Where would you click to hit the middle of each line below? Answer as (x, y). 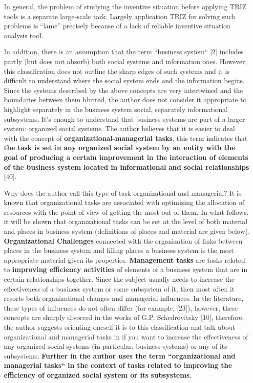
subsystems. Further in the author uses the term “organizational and (120, 355)
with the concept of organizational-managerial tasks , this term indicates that (126, 138)
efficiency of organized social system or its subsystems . (98, 374)
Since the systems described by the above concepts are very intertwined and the (124, 90)
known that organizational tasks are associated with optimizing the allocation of (124, 202)
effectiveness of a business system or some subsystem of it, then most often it (119, 288)
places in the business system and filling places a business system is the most (119, 250)
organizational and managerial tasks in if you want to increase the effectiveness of (126, 336)
